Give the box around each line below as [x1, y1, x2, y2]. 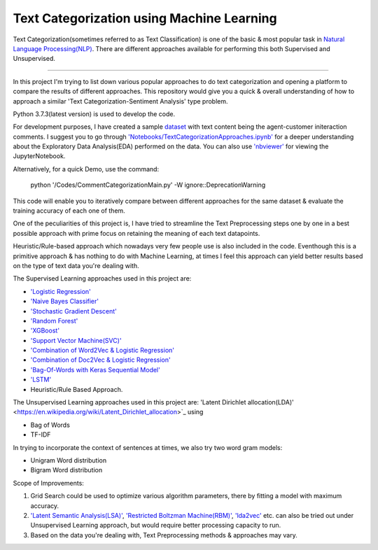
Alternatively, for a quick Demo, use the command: [13, 164, 160, 173]
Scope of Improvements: [13, 479, 84, 487]
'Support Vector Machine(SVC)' [30, 336, 122, 344]
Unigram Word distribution [30, 456, 107, 465]
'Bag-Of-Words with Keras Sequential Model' [30, 365, 160, 374]
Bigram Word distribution [30, 466, 103, 474]
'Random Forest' [30, 316, 78, 325]
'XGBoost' [30, 326, 59, 335]
